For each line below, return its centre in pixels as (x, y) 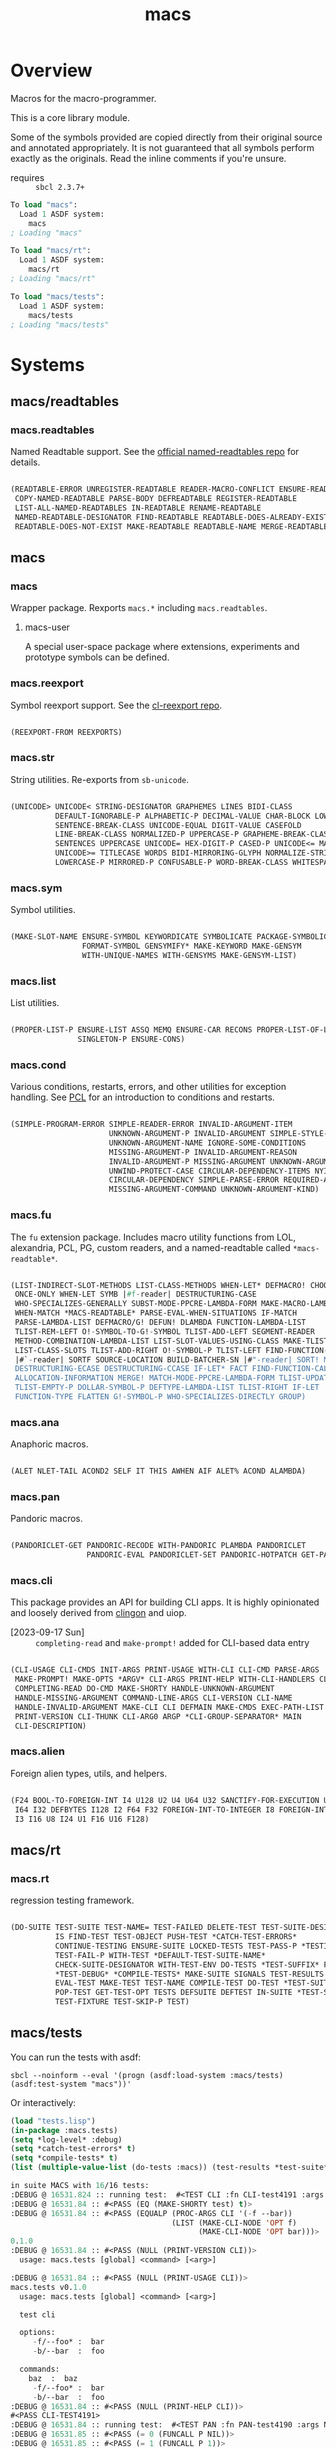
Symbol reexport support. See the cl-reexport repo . (116, 705)
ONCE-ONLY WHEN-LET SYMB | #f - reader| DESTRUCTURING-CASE (135, 1294)
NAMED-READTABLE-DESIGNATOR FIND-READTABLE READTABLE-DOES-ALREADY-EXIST (171, 517)
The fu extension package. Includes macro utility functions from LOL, (153, 1237)
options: (37, 2333)
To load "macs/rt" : (51, 251)
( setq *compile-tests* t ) (64, 2158)
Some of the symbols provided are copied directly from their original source (166, 137)
